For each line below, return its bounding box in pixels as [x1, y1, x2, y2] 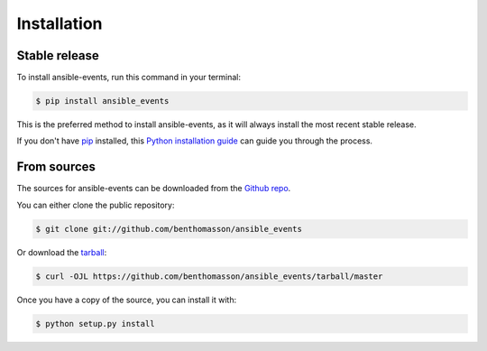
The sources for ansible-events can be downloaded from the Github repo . [16, 183, 291, 194]
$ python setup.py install [35, 319, 155, 328]
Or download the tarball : [16, 246, 107, 257]
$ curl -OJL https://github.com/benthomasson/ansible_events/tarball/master [35, 271, 383, 282]
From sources [16, 159, 96, 175]
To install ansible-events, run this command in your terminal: [16, 72, 242, 83]
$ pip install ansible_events [35, 96, 170, 106]
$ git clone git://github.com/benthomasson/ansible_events [35, 224, 302, 234]
